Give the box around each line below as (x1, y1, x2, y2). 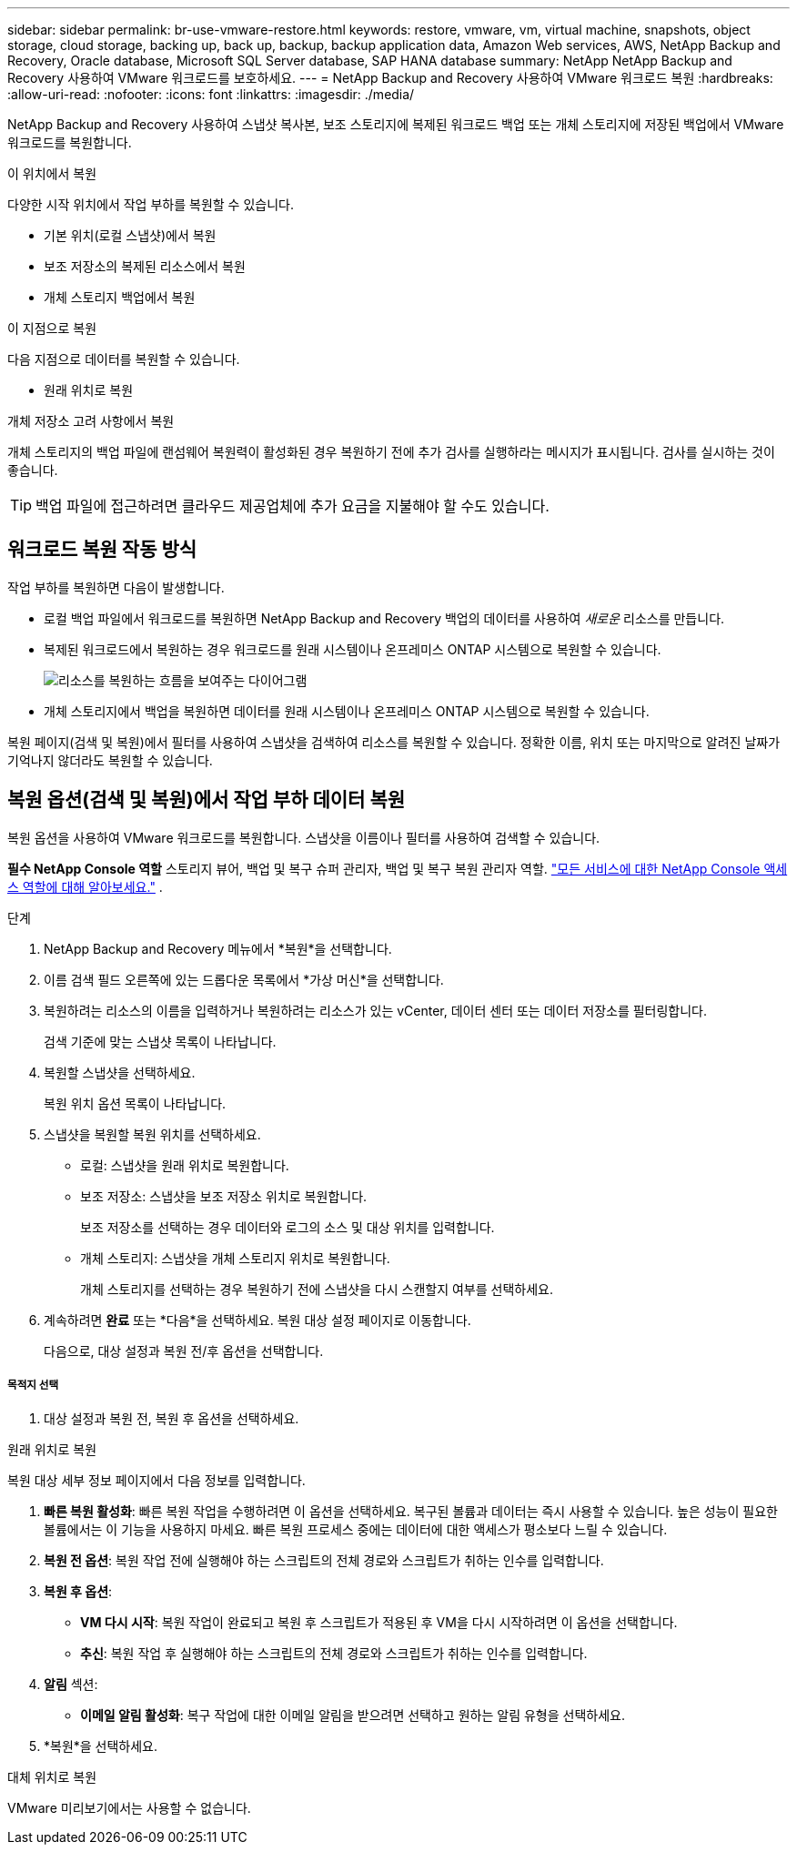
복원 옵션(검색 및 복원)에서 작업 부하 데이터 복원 (7, 788, 406, 812)
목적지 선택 (7, 1379, 59, 1392)
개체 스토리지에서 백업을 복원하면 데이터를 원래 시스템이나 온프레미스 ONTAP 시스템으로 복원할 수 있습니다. (44, 703, 650, 719)
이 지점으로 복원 (7, 320, 97, 336)
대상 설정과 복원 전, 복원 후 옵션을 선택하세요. (44, 1411, 299, 1427)
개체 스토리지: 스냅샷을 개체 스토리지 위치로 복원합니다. (80, 1250, 390, 1266)
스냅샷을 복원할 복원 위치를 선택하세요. (44, 1126, 261, 1142)
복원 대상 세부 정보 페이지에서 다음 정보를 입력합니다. (7, 1472, 306, 1489)
